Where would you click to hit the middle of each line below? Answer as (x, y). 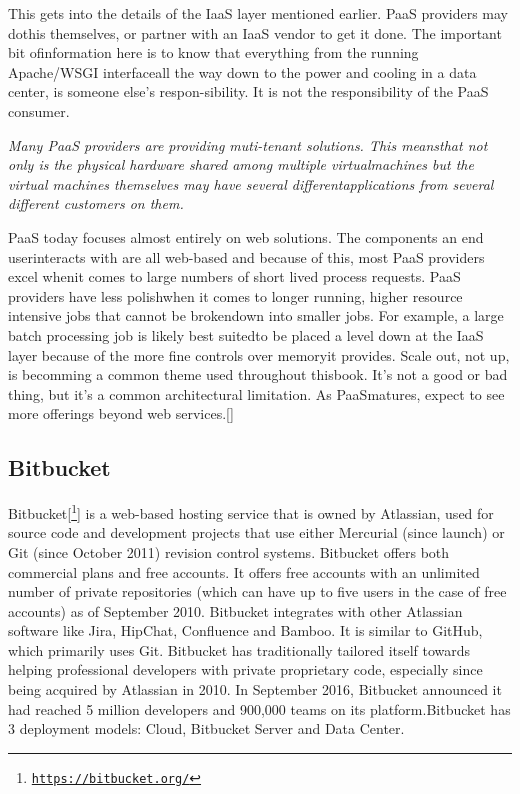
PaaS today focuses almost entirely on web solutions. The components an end (246, 236)
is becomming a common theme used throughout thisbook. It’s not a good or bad (258, 374)
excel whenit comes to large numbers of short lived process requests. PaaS (234, 276)
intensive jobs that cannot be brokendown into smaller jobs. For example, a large (256, 315)
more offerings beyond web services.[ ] (121, 413)
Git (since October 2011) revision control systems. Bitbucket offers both (229, 551)
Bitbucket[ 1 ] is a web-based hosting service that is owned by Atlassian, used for (251, 511)
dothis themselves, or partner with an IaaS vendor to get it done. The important (255, 32)
